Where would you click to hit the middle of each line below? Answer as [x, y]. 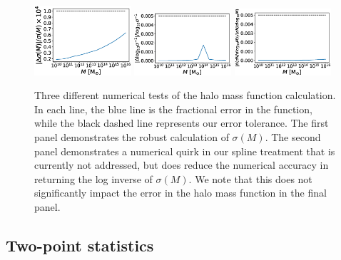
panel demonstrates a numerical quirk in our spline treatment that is [185, 151]
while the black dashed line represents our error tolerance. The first [182, 123]
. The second [293, 137]
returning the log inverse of [93, 178]
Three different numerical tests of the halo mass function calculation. [185, 95]
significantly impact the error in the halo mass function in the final [180, 193]
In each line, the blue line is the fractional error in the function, [173, 109]
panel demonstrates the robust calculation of [132, 137]
